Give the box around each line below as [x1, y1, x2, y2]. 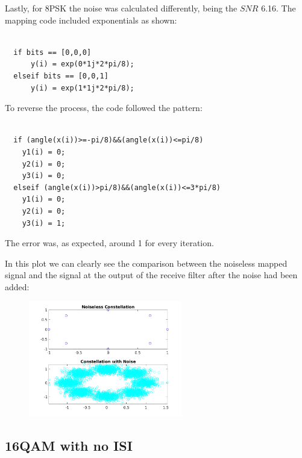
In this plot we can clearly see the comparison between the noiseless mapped [5, 256, 288, 269]
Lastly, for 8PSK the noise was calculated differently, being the [5, 2, 238, 14]
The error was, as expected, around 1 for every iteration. [5, 237, 214, 249]
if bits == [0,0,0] [13, 48, 92, 57]
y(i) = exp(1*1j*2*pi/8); [30, 83, 134, 92]
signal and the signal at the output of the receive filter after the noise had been [5, 269, 298, 281]
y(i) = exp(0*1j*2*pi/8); [30, 60, 134, 69]
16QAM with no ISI [5, 436, 133, 455]
